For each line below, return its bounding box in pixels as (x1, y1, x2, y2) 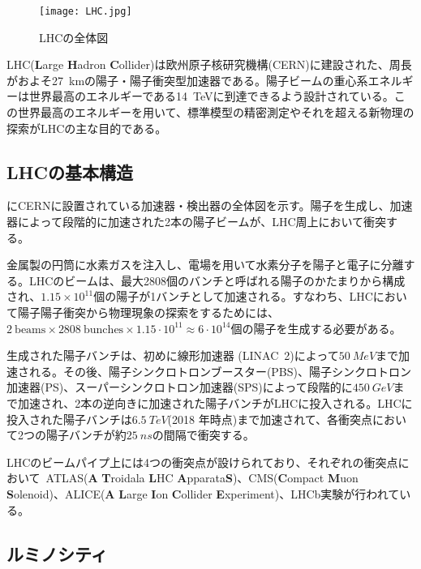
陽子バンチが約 (45, 426, 127, 443)
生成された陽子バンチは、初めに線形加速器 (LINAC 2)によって (6, 347, 339, 364)
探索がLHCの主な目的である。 (6, 119, 167, 136)
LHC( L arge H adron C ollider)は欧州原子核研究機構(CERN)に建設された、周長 (6, 56, 412, 73)
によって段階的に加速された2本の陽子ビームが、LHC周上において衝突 (17, 213, 387, 230)
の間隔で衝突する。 (152, 426, 255, 443)
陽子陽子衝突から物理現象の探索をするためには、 (17, 303, 279, 320)
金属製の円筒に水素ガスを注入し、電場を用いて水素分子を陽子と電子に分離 (6, 256, 404, 273)
